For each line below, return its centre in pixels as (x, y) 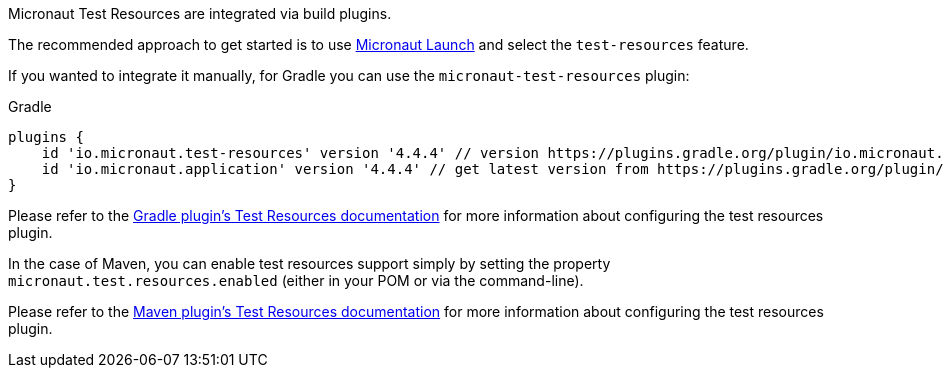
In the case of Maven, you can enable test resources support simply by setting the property (309, 263)
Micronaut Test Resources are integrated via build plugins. (200, 13)
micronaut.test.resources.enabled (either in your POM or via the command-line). (296, 280)
